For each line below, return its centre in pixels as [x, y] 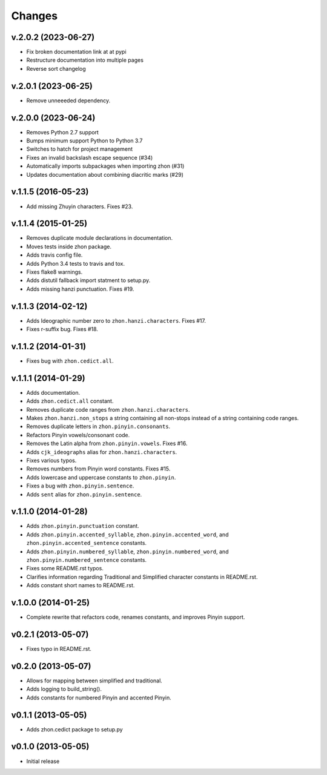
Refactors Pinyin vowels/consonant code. [78, 435]
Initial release [43, 761]
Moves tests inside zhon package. [69, 246]
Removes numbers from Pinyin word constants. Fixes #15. [98, 469]
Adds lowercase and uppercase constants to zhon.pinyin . [101, 477]
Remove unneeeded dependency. [68, 101]
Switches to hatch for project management [80, 149]
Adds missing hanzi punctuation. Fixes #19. [80, 289]
